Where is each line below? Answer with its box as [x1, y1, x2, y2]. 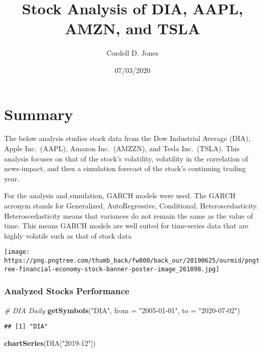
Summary [4, 103, 73, 124]
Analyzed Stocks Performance [4, 285, 129, 297]
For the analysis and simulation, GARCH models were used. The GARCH [4, 190, 235, 201]
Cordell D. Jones [106, 48, 159, 58]
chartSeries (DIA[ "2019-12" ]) [4, 337, 96, 348]
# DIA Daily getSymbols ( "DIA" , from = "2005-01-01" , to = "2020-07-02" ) [4, 304, 241, 315]
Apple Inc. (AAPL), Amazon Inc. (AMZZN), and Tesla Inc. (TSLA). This [4, 143, 240, 154]
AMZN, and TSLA [65, 18, 200, 39]
